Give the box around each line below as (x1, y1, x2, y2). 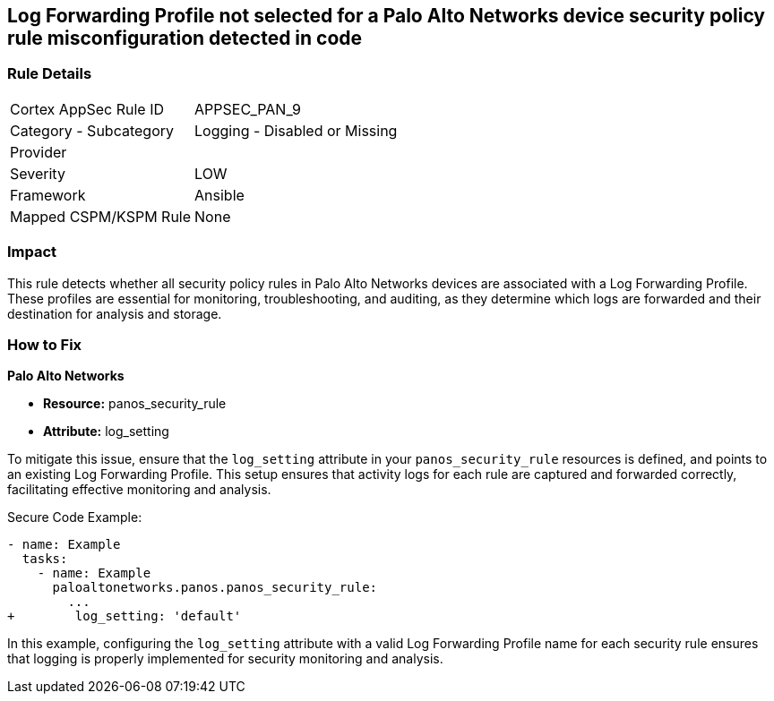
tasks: (21, 551, 68, 567)
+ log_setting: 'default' (7, 609, 242, 624)
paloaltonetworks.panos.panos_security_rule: (52, 580, 378, 595)
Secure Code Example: (7, 509, 142, 526)
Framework (10, 185, 86, 204)
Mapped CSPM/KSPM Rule (10, 207, 192, 226)
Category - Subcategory (10, 121, 174, 140)
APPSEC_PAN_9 (194, 99, 301, 118)
